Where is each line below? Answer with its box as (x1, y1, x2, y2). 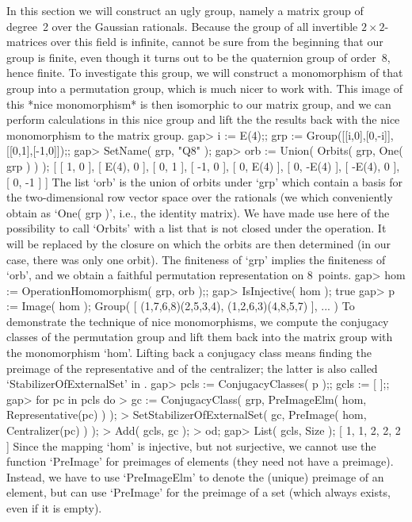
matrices (6, 33, 48, 50)
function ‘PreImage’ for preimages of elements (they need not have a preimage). (6, 453, 394, 470)
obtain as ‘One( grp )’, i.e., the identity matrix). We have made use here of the (6, 204, 390, 221)
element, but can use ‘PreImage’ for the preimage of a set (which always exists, (6, 484, 391, 501)
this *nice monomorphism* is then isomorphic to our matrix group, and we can (6, 95, 391, 112)
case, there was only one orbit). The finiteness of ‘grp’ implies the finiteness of (6, 251, 386, 267)
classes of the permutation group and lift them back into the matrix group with (6, 328, 393, 345)
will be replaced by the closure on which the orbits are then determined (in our (6, 235, 391, 251)
